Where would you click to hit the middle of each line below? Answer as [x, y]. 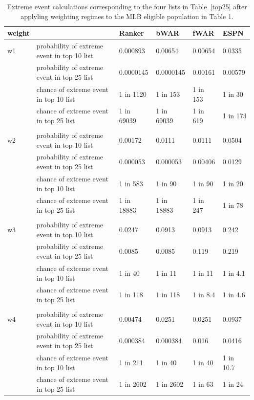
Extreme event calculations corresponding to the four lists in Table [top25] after [127, 6]
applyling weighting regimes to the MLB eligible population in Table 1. [127, 16]
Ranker [131, 33]
